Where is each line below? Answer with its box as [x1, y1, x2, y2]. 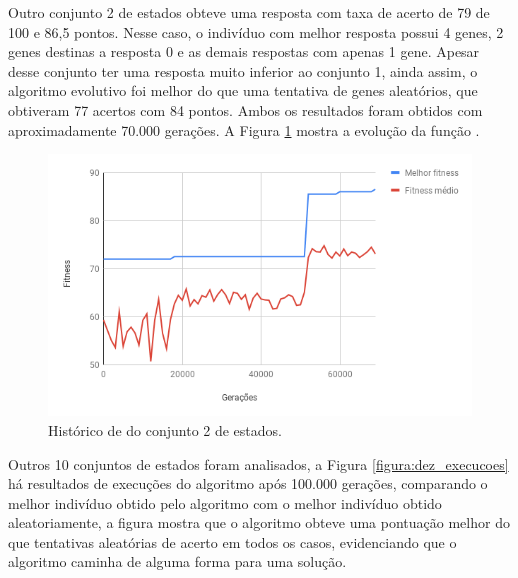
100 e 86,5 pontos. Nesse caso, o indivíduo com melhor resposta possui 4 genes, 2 [8, 21, 504, 42]
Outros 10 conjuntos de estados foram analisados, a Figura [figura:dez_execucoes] [8, 453, 509, 474]
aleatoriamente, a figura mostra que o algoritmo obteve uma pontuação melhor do [8, 512, 510, 533]
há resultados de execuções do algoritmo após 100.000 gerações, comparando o [8, 473, 488, 494]
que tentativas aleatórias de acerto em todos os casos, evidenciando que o [8, 531, 457, 552]
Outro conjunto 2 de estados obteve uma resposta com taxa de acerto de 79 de [8, 2, 490, 22]
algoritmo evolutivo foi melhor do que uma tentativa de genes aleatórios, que [8, 80, 478, 101]
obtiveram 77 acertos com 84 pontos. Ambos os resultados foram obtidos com [8, 99, 483, 120]
